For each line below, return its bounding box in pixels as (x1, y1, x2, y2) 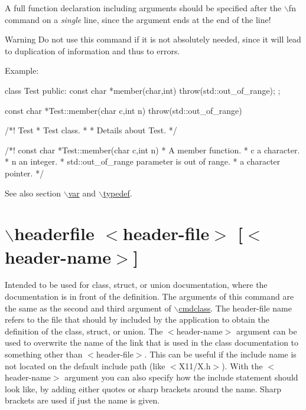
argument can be (236, 324, 297, 337)
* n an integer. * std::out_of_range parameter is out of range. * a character (5, 155, 281, 168)
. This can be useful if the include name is (144, 348, 297, 360)
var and (68, 186, 96, 199)
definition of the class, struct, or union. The (5, 324, 163, 337)
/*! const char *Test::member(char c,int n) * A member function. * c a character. (5, 143, 300, 156)
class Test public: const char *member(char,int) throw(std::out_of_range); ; (5, 84, 281, 96)
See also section (5, 186, 61, 199)
